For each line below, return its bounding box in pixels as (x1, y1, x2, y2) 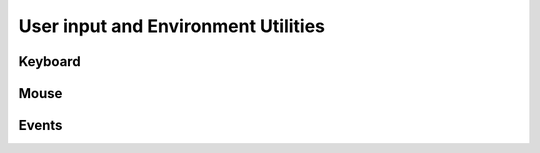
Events (18, 117, 63, 134)
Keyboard (18, 53, 81, 70)
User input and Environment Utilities (18, 15, 325, 37)
